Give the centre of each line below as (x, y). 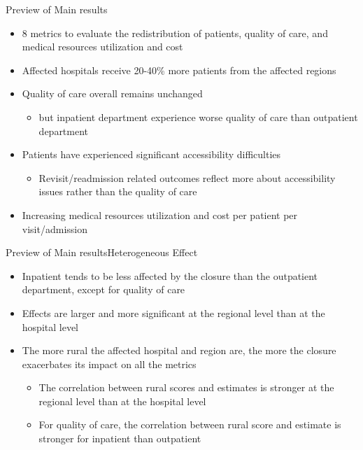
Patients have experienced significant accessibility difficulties (151, 154)
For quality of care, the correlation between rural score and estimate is (190, 424)
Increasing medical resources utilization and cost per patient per (160, 215)
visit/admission (55, 228)
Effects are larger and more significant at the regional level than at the (173, 312)
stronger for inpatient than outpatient (120, 438)
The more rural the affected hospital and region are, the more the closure (179, 350)
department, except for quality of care (104, 289)
